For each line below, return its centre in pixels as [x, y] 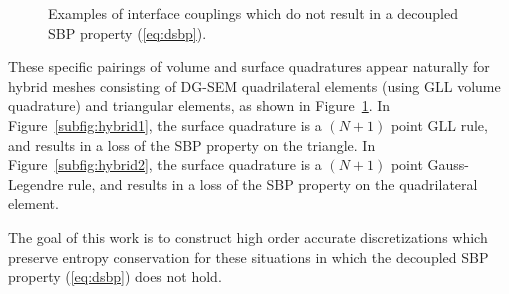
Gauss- [448, 164]
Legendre [36, 183]
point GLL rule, [439, 124]
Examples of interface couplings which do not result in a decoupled [253, 13]
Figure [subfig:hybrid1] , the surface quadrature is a [165, 124]
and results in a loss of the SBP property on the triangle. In [192, 144]
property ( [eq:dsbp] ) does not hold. [115, 276]
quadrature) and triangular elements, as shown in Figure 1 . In [199, 105]
